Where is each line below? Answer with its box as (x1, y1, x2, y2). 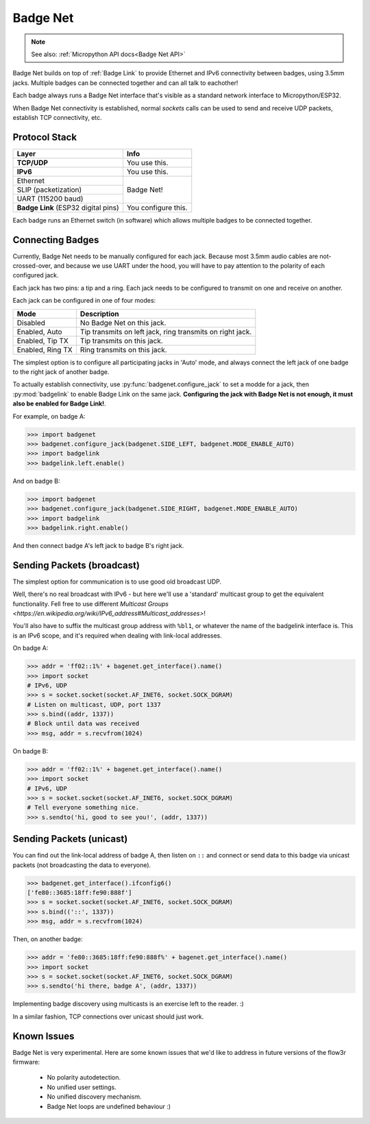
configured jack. (12, 271, 59, 279)
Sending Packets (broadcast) (12, 559, 140, 571)
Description (79, 309, 119, 319)
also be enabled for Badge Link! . (12, 399, 106, 408)
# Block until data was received (27, 720, 140, 727)
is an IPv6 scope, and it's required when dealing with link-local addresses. (12, 631, 223, 640)
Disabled (16, 318, 46, 327)
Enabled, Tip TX (16, 336, 69, 345)
